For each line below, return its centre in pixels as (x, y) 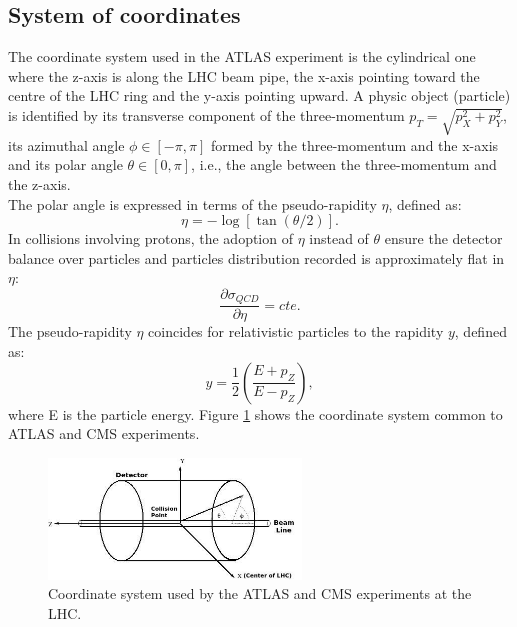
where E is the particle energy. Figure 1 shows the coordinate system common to (255, 413)
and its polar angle (65, 164)
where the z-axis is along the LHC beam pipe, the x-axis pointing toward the (244, 75)
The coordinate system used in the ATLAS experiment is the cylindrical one (242, 56)
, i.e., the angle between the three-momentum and (344, 164)
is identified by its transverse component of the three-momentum (206, 114)
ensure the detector (443, 238)
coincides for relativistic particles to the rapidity (296, 331)
